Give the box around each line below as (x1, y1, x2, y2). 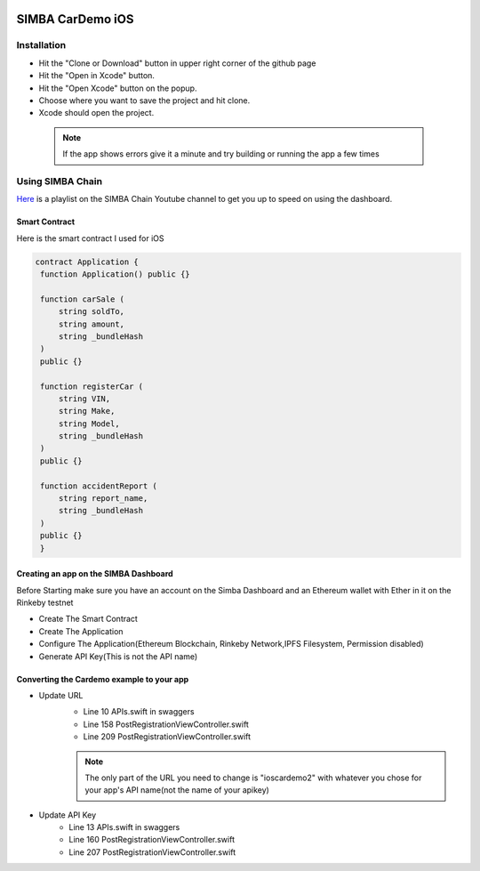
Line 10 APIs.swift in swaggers (83, 706, 195, 717)
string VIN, (58, 393, 111, 404)
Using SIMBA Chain (16, 174, 102, 187)
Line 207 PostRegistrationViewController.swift (68, 846, 236, 858)
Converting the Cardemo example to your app (16, 673, 189, 684)
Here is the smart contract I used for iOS (16, 232, 164, 244)
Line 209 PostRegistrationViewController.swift (83, 731, 252, 742)
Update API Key (38, 810, 97, 820)
